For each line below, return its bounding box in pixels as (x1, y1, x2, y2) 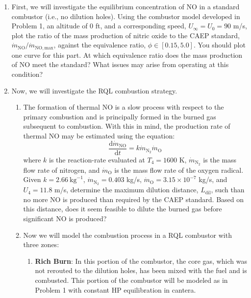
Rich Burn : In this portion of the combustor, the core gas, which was (35, 255, 247, 266)
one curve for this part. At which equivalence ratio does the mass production (11, 49, 243, 60)
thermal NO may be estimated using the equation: (23, 130, 175, 140)
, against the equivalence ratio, (53, 40, 146, 50)
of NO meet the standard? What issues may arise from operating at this (11, 59, 229, 69)
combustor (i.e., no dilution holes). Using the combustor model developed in (11, 11, 240, 21)
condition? (11, 69, 43, 79)
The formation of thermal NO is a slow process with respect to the (23, 102, 224, 112)
